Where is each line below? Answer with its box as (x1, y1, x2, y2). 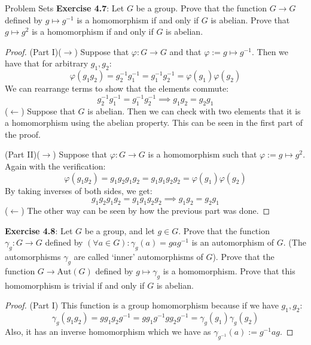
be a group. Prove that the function (136, 2, 267, 14)
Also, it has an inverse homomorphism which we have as (5, 325, 211, 337)
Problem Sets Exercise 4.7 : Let (5, 2, 124, 14)
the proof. (5, 128, 41, 140)
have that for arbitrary (5, 57, 89, 69)
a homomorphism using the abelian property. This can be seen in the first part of (5, 116, 303, 129)
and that (169, 45, 202, 57)
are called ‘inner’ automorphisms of (74, 250, 203, 262)
